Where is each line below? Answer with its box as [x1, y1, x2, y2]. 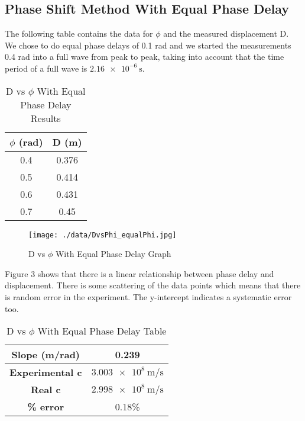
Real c [31, 383, 61, 397]
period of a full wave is [5, 62, 87, 74]
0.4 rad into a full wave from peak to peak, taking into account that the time [5, 50, 284, 63]
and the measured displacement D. [163, 27, 289, 40]
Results [30, 111, 61, 125]
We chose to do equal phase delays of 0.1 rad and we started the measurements [5, 38, 291, 51]
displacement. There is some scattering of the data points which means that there [5, 279, 301, 291]
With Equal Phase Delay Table [37, 324, 167, 338]
